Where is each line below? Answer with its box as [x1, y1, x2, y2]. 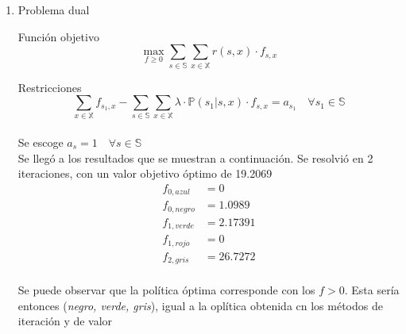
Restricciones [17, 79, 82, 95]
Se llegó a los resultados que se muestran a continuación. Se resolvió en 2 [17, 149, 373, 166]
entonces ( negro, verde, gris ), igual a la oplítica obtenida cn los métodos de [17, 297, 383, 313]
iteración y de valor [17, 313, 113, 329]
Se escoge [17, 134, 64, 151]
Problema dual [17, 2, 90, 17]
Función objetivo [17, 28, 99, 44]
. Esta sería [344, 282, 400, 298]
